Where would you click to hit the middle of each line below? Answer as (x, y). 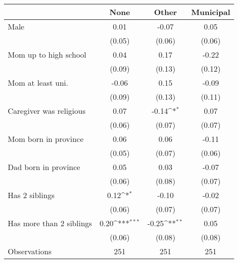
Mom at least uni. (38, 83)
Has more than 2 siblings (50, 223)
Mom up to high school (47, 54)
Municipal (211, 12)
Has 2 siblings (31, 195)
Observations (30, 251)
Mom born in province (46, 139)
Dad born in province (44, 167)
